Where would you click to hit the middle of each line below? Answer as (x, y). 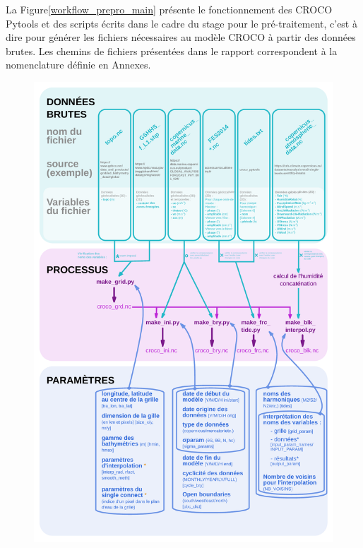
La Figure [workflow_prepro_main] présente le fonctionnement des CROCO (169, 9)
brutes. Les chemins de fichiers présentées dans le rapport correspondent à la (172, 50)
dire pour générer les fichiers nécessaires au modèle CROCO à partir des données (181, 37)
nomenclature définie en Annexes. (78, 65)
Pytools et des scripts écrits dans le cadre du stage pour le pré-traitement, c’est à (181, 23)
